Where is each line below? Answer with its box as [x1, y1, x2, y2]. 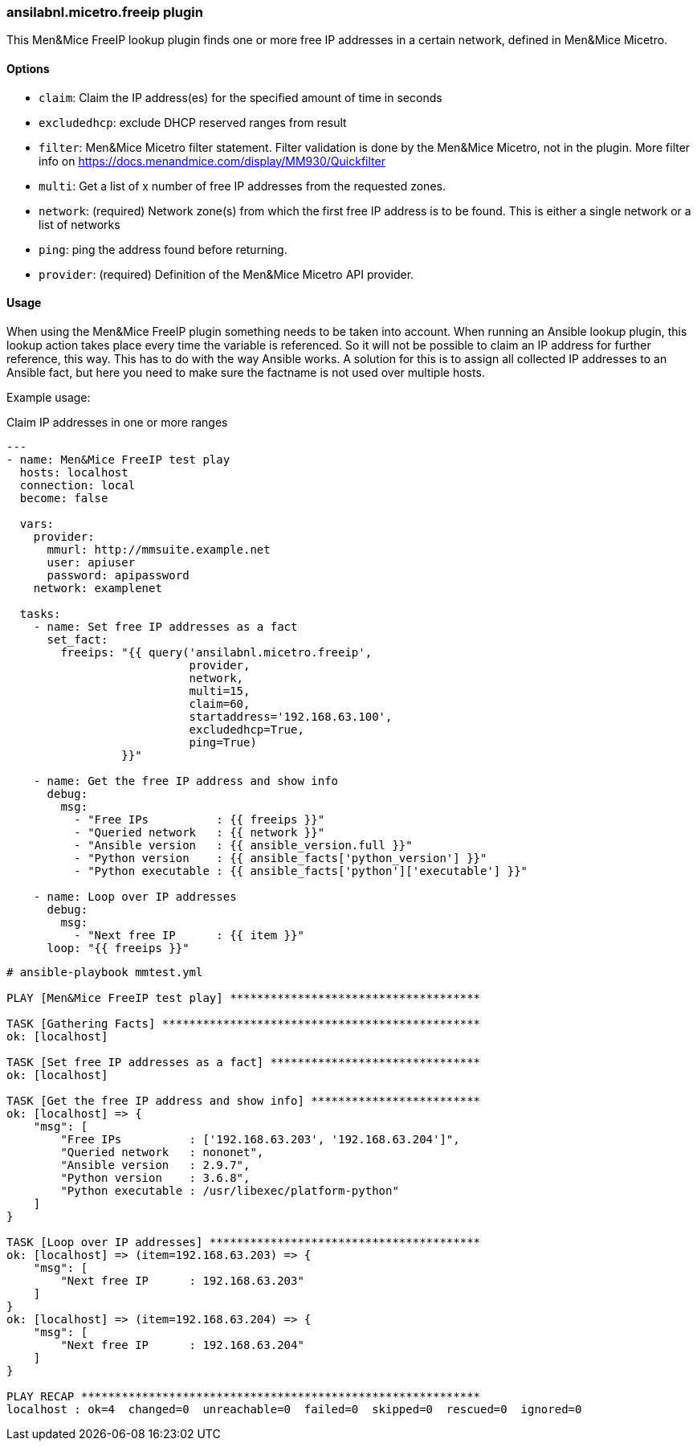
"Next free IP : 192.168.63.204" [60, 1338, 304, 1351]
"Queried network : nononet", [60, 1145, 264, 1159]
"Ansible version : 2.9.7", [60, 1158, 251, 1171]
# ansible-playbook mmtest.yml [6, 965, 203, 979]
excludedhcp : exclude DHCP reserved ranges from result [39, 115, 347, 129]
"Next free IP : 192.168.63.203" [60, 1273, 304, 1287]
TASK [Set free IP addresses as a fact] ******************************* [6, 1055, 481, 1069]
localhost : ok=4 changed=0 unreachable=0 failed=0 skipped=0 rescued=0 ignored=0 [6, 1402, 582, 1416]
